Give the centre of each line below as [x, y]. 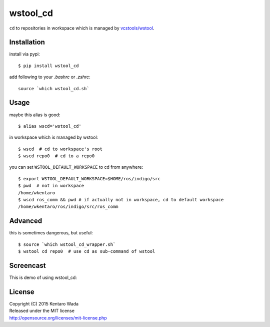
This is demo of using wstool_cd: [43, 277]
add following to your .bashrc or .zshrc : [50, 77]
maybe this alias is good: [35, 115]
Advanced [26, 221]
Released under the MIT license [42, 311]
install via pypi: [24, 54]
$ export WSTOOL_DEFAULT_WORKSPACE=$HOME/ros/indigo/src [89, 179]
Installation [27, 42]
